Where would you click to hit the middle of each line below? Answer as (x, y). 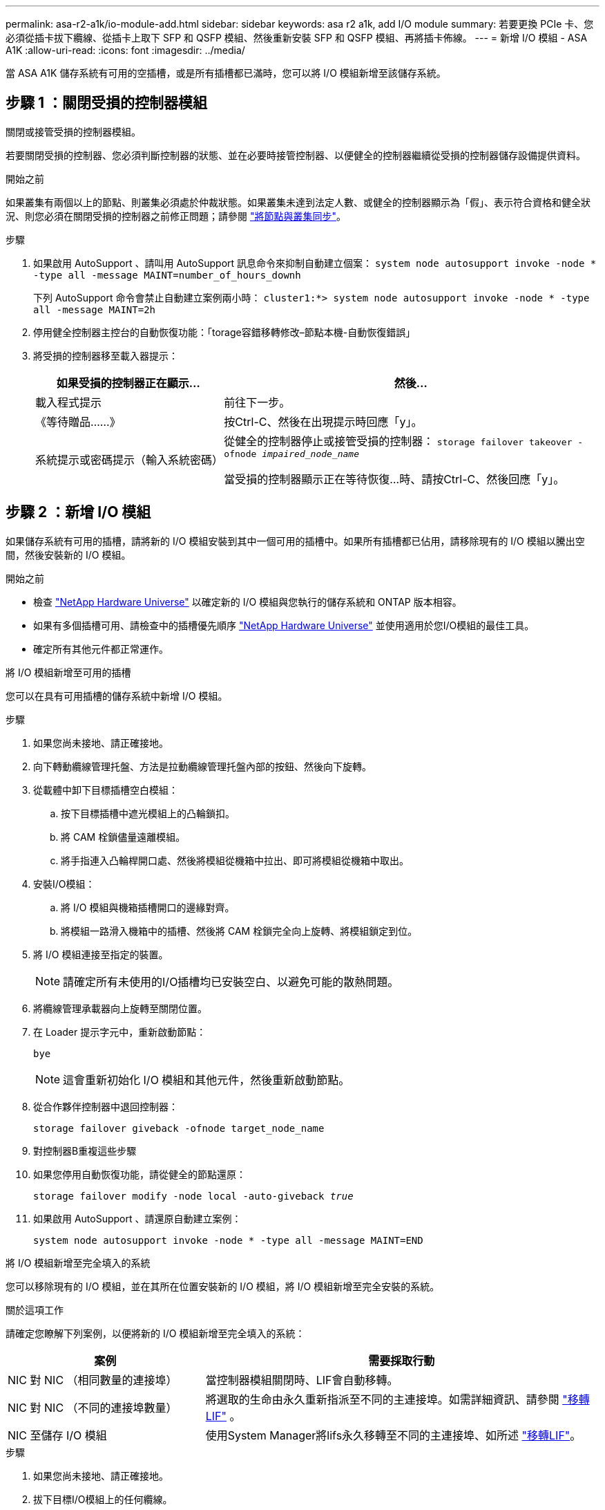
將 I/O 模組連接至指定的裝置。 (101, 954)
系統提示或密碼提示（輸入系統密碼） (129, 460)
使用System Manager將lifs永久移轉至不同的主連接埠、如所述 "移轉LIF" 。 (393, 1435)
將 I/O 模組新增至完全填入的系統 (78, 1262)
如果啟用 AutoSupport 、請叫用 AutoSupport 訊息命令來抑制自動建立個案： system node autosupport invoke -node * (315, 263)
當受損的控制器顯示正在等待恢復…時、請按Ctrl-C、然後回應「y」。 (394, 479)
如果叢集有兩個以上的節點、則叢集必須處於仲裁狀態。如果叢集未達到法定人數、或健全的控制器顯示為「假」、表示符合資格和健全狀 (298, 202)
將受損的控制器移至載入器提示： (106, 355)
